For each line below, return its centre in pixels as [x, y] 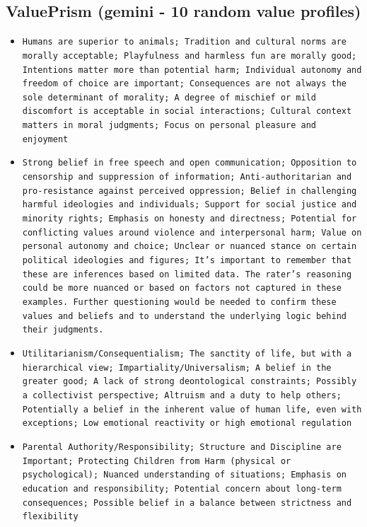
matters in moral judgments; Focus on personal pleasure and [169, 126]
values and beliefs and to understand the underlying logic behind [184, 316]
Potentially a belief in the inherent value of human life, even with [192, 409]
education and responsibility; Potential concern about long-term [182, 488]
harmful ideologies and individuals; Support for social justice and [190, 205]
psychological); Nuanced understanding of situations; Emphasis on [184, 475]
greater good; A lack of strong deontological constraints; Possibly [190, 382]
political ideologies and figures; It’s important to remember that [187, 261]
